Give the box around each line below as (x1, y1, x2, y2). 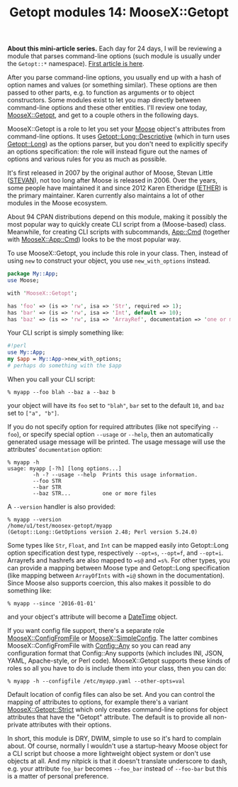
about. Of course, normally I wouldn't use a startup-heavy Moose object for (7, 742, 228, 750)
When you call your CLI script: (7, 374, 96, 384)
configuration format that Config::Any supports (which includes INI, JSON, (7, 648, 225, 657)
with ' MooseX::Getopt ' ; (7, 289, 78, 297)
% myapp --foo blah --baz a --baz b (7, 389, 115, 396)
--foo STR (33, 477, 62, 484)
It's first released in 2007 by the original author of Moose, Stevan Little (7, 168, 213, 178)
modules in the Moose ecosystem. (7, 199, 108, 207)
